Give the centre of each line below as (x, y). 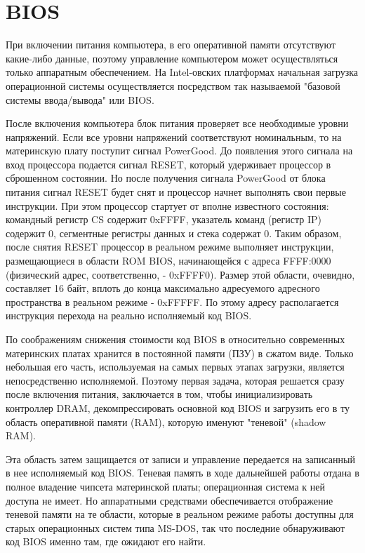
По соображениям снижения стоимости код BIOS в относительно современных (175, 339)
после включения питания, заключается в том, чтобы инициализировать (159, 394)
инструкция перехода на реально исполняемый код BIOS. (129, 315)
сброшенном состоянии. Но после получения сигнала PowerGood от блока (166, 178)
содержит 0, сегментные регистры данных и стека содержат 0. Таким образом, (174, 233)
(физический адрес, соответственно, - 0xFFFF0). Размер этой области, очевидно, (180, 274)
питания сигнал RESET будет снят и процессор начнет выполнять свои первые (176, 192)
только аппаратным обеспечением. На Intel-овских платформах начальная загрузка (182, 72)
